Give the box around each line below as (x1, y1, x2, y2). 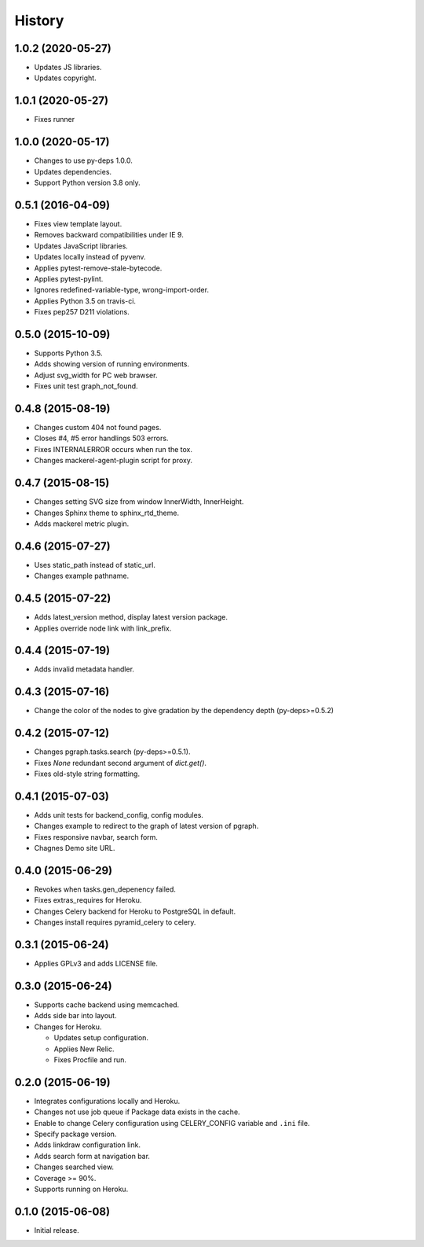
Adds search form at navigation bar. (34, 1151, 151, 1161)
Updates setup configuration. (53, 1033, 149, 1043)
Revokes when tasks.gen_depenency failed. (34, 885, 177, 894)
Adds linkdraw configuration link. (34, 1140, 141, 1150)
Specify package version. (34, 1129, 117, 1139)
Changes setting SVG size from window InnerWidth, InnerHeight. (34, 497, 244, 506)
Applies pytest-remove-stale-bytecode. (34, 263, 163, 273)
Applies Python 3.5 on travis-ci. (34, 296, 137, 306)
